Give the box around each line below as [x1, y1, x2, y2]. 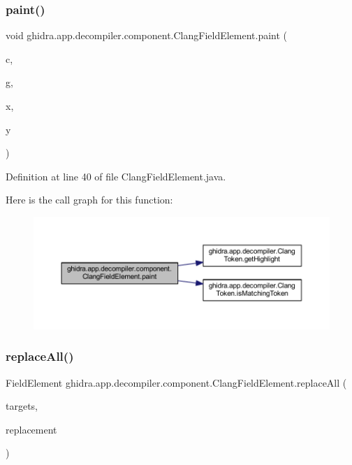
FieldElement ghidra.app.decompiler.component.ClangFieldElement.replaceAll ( [6, 375, 347, 389]
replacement [6, 422, 57, 436]
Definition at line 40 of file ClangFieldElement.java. [6, 169, 226, 183]
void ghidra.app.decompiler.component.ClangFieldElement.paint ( [6, 28, 288, 43]
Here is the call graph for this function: [6, 192, 173, 207]
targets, [6, 399, 38, 413]
